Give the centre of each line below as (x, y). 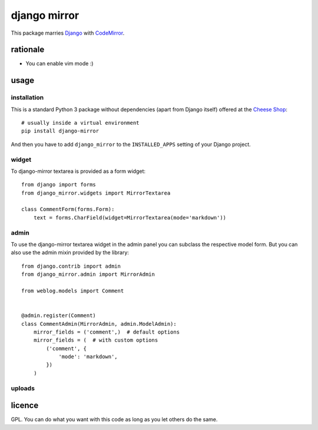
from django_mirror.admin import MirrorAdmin (88, 274)
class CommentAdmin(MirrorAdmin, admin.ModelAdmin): (99, 324)
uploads (23, 388)
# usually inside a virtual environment (80, 123)
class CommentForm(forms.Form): (68, 209)
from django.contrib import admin (71, 266)
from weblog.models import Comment (73, 291)
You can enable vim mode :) (59, 64)
